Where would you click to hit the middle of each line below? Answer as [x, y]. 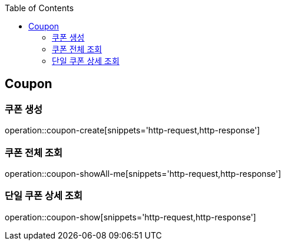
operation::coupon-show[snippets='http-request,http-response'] [130, 217]
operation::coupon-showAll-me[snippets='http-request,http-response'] [143, 173]
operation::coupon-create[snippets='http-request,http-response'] [132, 130]
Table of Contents [39, 8]
